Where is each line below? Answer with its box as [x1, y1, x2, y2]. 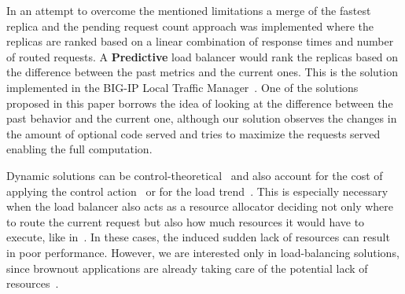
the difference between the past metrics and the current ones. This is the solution [6, 64, 398, 80]
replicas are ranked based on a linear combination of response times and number [6, 33, 394, 50]
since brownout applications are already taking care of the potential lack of [6, 259, 368, 276]
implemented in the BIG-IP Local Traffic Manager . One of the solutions [6, 79, 359, 95]
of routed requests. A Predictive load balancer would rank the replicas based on [6, 48, 399, 64]
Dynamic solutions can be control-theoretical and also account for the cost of [6, 167, 383, 183]
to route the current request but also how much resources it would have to [6, 213, 365, 230]
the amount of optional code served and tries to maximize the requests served [6, 125, 381, 141]
